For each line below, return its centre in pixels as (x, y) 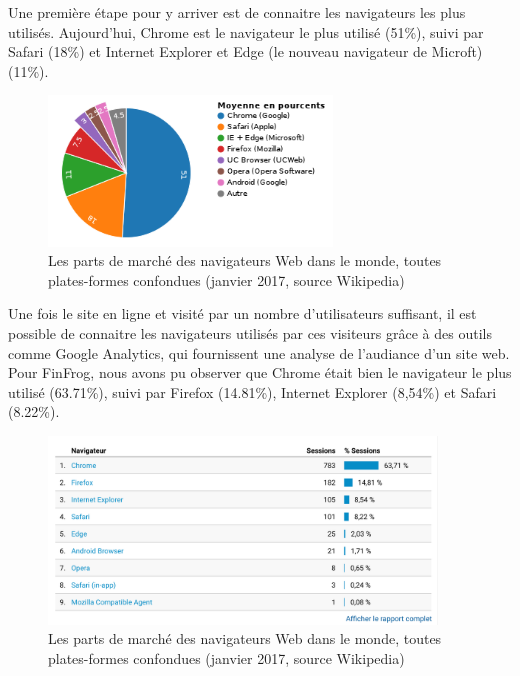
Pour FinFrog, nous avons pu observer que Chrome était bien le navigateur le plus (260, 372)
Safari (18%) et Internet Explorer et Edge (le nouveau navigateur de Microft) (245, 51)
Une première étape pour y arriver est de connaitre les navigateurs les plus (237, 12)
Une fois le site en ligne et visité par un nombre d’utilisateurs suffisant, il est (242, 313)
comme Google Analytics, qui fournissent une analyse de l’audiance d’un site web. (259, 352)
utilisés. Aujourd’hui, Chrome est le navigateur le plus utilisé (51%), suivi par (246, 31)
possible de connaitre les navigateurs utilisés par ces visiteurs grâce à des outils (250, 332)
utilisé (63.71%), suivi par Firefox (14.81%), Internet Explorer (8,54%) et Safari (252, 391)
